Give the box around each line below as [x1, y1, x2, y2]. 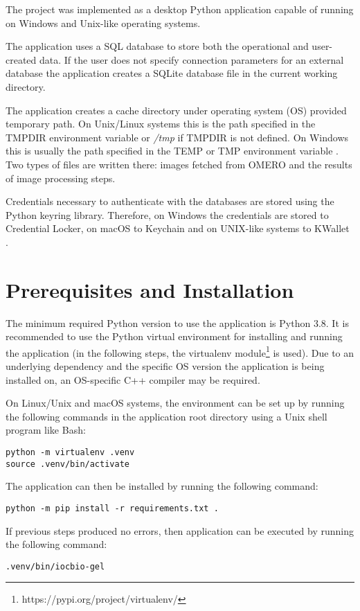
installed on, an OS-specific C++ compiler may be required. [6, 372, 260, 387]
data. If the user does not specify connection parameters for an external [39, 52, 344, 67]
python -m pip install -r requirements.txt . [6, 503, 219, 513]
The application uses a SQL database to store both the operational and [6, 39, 309, 53]
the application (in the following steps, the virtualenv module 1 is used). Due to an [6, 343, 354, 360]
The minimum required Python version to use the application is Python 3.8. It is [6, 315, 349, 330]
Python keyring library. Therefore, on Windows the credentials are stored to [6, 207, 329, 222]
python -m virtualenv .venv [6, 448, 135, 458]
